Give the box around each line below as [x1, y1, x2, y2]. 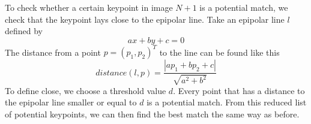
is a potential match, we [199, 1, 288, 13]
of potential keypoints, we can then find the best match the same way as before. [5, 107, 300, 120]
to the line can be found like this [159, 46, 280, 58]
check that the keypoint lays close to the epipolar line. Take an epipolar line [5, 13, 285, 25]
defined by [5, 25, 43, 37]
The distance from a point [5, 46, 101, 58]
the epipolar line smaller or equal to [5, 96, 137, 108]
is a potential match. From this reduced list [146, 96, 307, 108]
